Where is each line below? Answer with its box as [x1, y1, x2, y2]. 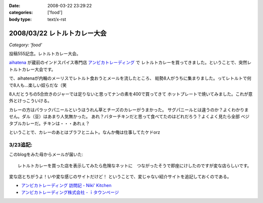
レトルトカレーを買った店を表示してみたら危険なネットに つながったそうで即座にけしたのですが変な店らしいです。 [18, 163, 252, 169]
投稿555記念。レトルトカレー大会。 [9, 51, 81, 57]
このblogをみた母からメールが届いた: [9, 152, 83, 157]
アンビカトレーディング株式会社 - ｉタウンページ [21, 189, 119, 195]
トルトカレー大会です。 [9, 66, 56, 72]
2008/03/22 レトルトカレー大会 [9, 29, 107, 37]
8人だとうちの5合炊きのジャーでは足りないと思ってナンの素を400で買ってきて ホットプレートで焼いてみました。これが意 [9, 91, 253, 97]
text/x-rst [47, 16, 66, 22]
